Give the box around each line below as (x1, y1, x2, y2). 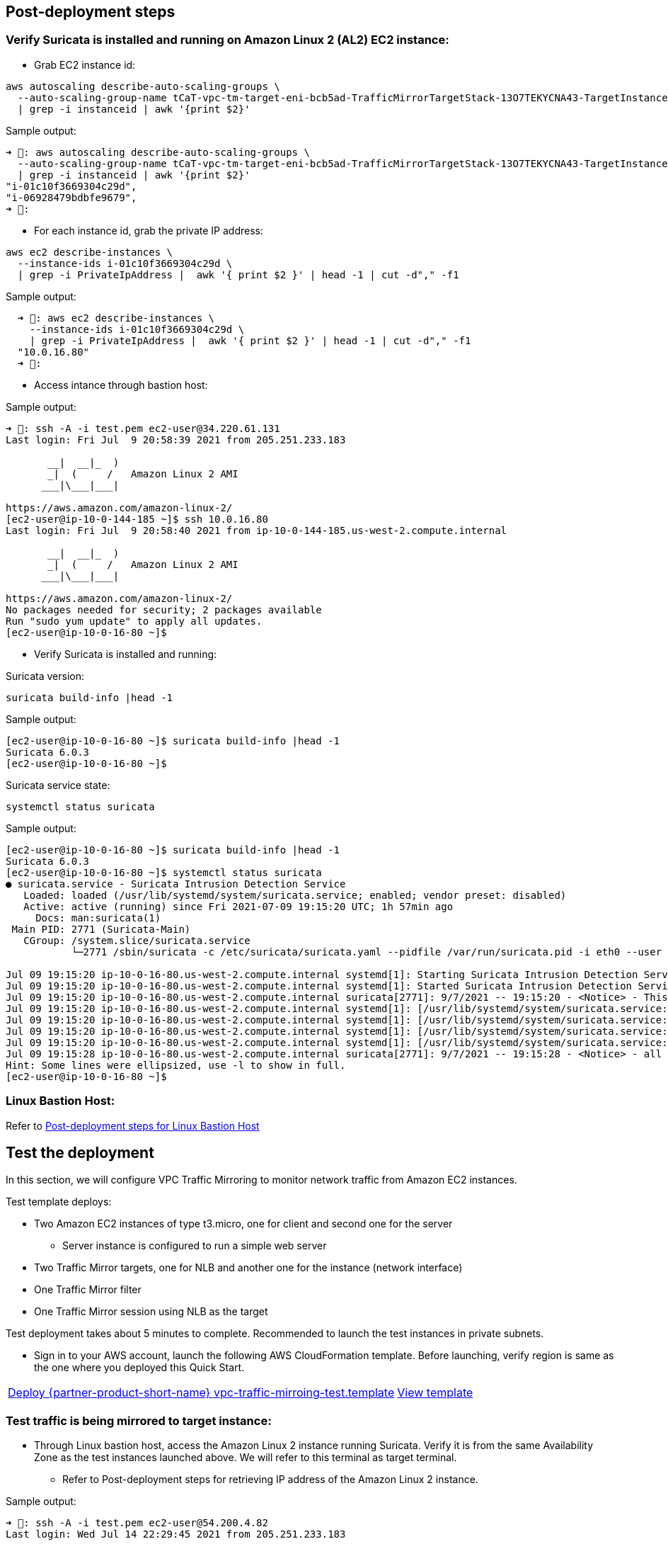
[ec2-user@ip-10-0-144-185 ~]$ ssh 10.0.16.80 (6, 513, 268, 525)
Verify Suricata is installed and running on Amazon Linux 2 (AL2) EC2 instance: (6, 33, 449, 47)
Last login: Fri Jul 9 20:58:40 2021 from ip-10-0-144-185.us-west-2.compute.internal (6, 524, 507, 536)
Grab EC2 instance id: (34, 58, 136, 71)
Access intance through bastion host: (34, 378, 208, 391)
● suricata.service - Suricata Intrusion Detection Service (6, 878, 346, 890)
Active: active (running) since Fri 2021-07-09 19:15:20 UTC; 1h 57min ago (23, 900, 454, 912)
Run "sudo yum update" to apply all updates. (6, 615, 263, 627)
